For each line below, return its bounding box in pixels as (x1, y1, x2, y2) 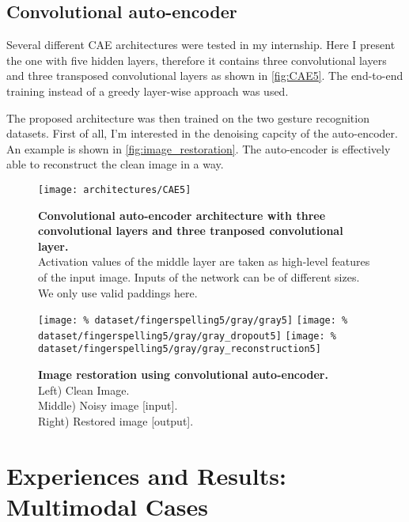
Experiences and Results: (6, 459, 286, 491)
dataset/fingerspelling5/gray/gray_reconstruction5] (38, 343, 321, 355)
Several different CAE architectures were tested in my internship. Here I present (6, 36, 396, 53)
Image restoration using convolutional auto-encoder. (38, 366, 328, 383)
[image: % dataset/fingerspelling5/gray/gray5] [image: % (38, 315, 348, 327)
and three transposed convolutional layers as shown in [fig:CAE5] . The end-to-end (6, 67, 403, 84)
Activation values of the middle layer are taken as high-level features (38, 253, 370, 270)
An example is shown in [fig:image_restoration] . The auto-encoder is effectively (6, 140, 391, 157)
